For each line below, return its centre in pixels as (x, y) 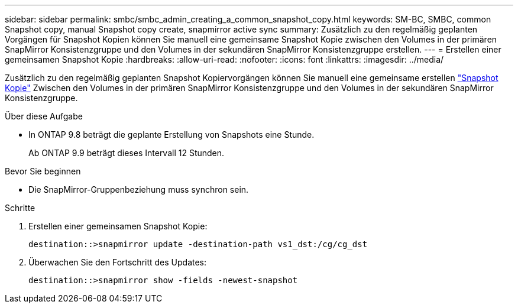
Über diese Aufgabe (44, 116)
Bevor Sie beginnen (43, 171)
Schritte (20, 208)
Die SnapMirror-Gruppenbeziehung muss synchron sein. (139, 189)
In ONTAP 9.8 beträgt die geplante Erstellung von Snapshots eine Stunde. (171, 134)
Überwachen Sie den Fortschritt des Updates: (118, 262)
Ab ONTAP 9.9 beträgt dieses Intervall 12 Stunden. (127, 153)
